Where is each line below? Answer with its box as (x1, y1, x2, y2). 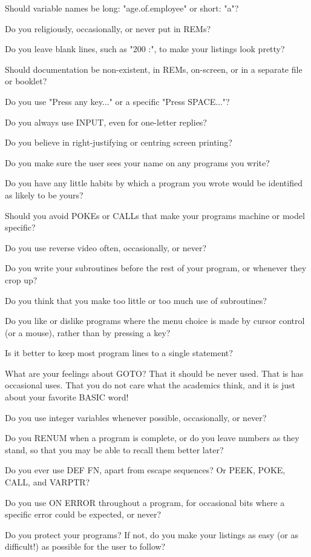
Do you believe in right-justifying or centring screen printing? (5, 136, 232, 149)
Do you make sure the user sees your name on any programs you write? (5, 156, 270, 169)
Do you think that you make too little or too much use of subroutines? (5, 294, 267, 306)
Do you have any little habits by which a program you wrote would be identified (5, 177, 303, 189)
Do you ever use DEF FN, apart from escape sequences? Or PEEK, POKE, (5, 464, 286, 476)
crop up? (5, 273, 38, 286)
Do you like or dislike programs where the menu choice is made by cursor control (5, 314, 305, 327)
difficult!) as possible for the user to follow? (5, 540, 166, 553)
